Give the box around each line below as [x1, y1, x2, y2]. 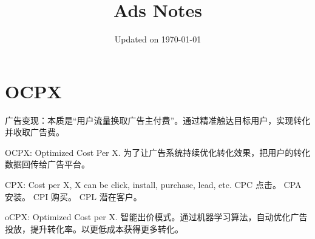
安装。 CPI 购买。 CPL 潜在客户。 [5, 190, 142, 203]
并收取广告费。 [5, 126, 64, 138]
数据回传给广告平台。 [5, 158, 90, 170]
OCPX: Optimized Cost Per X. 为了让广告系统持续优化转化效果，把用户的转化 [5, 146, 311, 158]
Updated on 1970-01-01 [114, 33, 202, 45]
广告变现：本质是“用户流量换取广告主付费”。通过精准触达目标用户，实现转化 [5, 113, 311, 126]
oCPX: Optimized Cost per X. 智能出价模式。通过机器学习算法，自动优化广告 [5, 210, 308, 223]
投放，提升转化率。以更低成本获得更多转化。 [5, 222, 183, 235]
